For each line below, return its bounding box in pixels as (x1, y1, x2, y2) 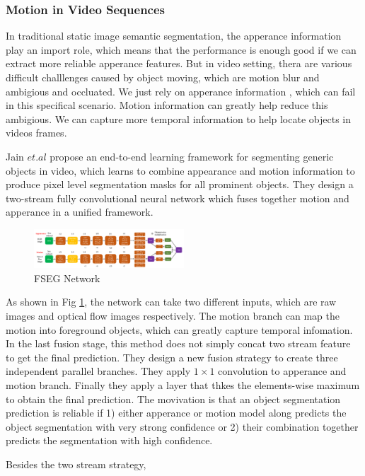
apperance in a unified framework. (6, 204, 153, 219)
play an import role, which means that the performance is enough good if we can (6, 42, 357, 57)
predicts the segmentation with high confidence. (6, 433, 213, 448)
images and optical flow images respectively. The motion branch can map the (6, 308, 340, 323)
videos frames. (6, 125, 67, 140)
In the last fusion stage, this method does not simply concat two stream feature (6, 336, 351, 351)
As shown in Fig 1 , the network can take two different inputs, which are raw (6, 294, 337, 309)
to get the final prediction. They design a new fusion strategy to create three (6, 349, 338, 364)
